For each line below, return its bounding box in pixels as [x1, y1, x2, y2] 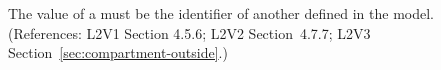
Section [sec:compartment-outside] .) [8, 42, 228, 63]
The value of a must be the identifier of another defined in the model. [8, 3, 434, 23]
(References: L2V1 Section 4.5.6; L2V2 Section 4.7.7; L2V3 [8, 22, 371, 43]
